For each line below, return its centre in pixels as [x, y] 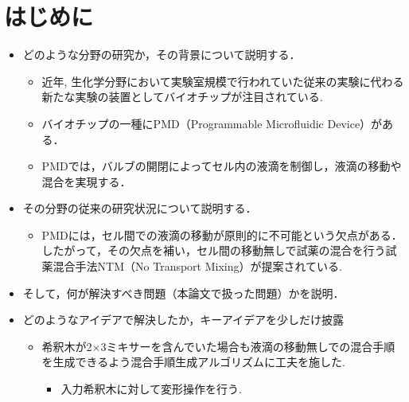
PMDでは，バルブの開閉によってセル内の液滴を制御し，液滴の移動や [222, 166]
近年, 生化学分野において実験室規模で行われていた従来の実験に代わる [223, 81]
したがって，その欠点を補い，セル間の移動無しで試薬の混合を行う [214, 250]
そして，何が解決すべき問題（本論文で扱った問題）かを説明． [183, 293]
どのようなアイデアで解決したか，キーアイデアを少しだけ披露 [183, 320]
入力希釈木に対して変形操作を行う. [151, 389]
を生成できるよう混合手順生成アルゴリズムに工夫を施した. [193, 362]
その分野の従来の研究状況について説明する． [140, 208]
